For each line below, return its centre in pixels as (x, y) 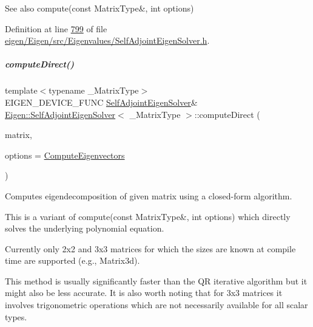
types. (16, 316)
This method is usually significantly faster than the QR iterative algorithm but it (156, 281)
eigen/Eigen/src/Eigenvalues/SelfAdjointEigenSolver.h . (107, 40)
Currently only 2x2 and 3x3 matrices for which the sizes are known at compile (150, 248)
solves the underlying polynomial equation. (85, 228)
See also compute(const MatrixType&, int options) (99, 8)
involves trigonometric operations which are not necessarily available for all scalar (156, 305)
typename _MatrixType (94, 90)
